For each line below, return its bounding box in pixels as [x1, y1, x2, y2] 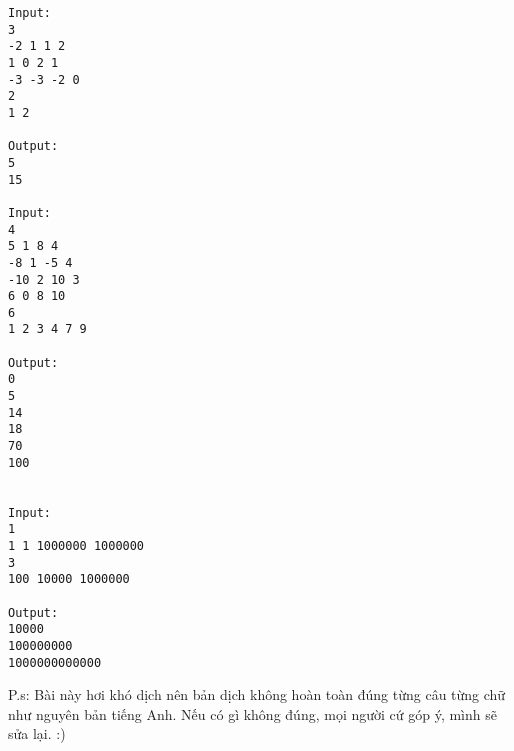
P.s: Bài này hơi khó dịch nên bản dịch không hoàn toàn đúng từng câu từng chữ [8, 684, 506, 705]
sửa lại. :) [8, 723, 66, 744]
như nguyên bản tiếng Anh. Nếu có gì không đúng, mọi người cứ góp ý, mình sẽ [8, 703, 497, 724]
